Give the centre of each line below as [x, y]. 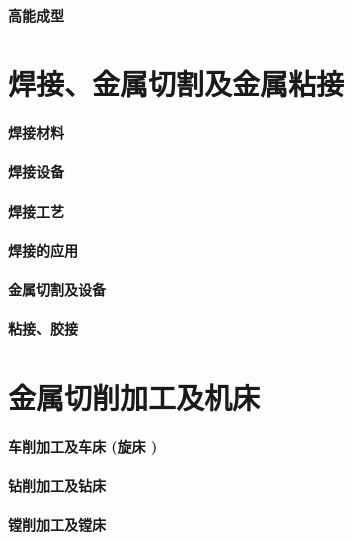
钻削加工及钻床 [57, 484]
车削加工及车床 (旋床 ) [83, 445]
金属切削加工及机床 [134, 396]
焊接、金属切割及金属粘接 [176, 83]
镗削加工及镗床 [57, 524]
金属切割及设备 [57, 288]
